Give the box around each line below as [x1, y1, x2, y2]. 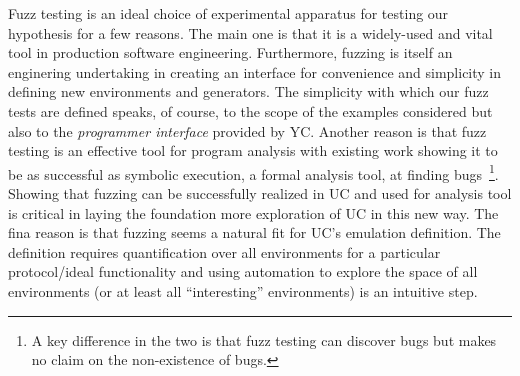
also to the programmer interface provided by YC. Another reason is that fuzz [8, 120, 487, 141]
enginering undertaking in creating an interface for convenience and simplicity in [8, 61, 502, 82]
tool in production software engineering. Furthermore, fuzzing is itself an [8, 42, 453, 63]
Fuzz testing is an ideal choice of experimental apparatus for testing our [8, 3, 449, 23]
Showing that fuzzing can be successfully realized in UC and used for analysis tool [8, 183, 512, 203]
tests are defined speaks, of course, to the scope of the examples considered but [8, 100, 493, 121]
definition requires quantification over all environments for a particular [8, 241, 441, 262]
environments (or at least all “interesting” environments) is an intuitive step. [8, 280, 478, 301]
